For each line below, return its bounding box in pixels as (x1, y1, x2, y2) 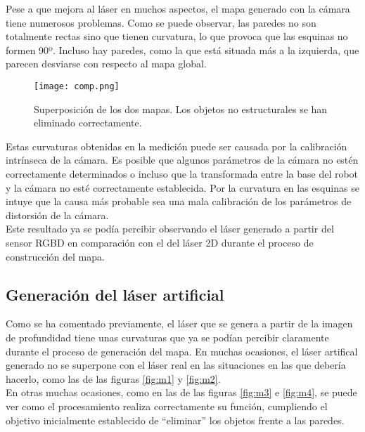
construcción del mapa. (6, 249, 105, 263)
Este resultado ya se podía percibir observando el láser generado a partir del (6, 221, 334, 236)
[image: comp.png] (34, 81, 120, 91)
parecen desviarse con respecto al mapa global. (6, 56, 207, 71)
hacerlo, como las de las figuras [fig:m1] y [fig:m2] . (6, 371, 221, 386)
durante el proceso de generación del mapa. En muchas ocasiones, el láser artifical (6, 343, 358, 358)
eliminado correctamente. (34, 115, 142, 130)
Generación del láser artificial (6, 283, 224, 305)
